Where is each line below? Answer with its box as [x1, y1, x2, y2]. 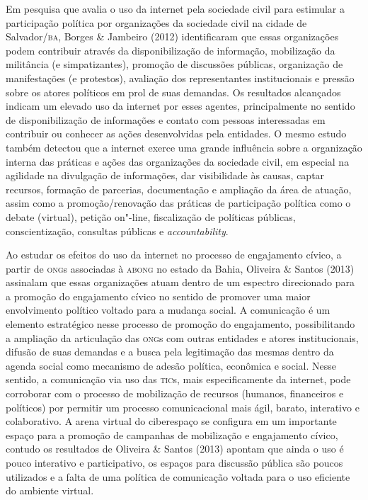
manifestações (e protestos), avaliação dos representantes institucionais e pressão [6, 70, 355, 85]
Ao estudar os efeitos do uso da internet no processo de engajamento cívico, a [6, 247, 342, 262]
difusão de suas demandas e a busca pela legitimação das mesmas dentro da [6, 344, 334, 359]
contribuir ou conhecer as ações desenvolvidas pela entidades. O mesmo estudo [6, 126, 347, 141]
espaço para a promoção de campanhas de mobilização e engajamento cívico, [6, 427, 338, 442]
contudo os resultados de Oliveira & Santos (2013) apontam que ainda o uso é [6, 441, 344, 456]
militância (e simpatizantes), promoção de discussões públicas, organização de [6, 57, 343, 72]
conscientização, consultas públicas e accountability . [6, 223, 229, 238]
